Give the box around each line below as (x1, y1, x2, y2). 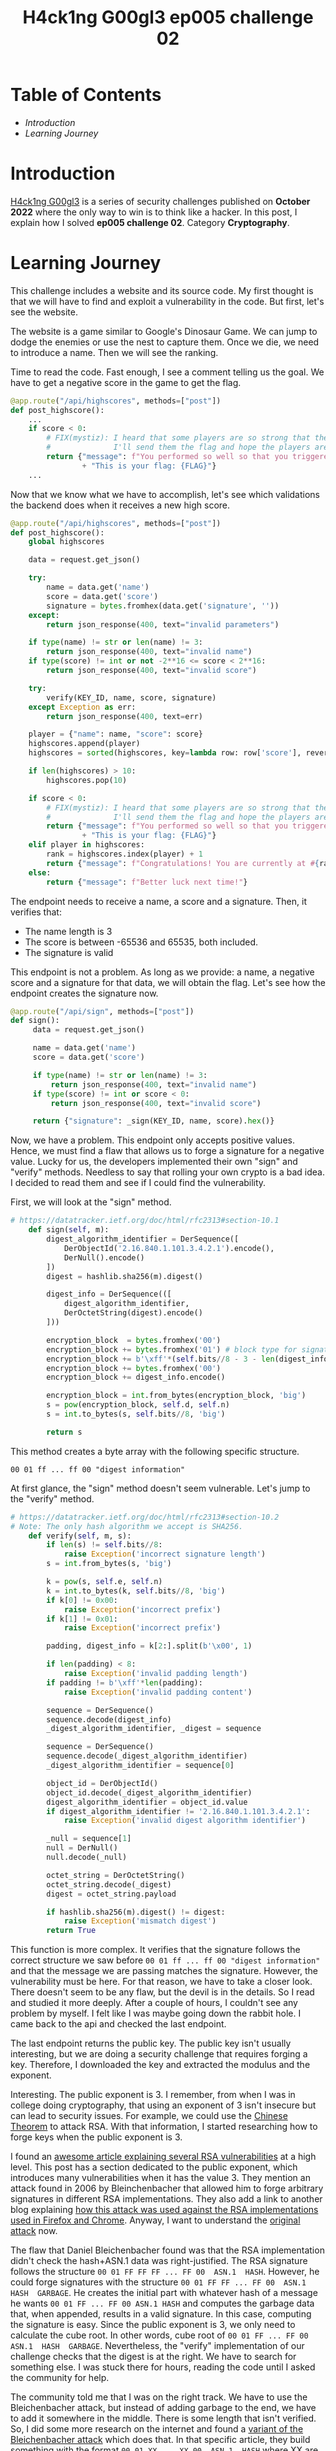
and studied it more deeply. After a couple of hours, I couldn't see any (10, 1997, 298, 2009)
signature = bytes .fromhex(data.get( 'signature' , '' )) (46, 601, 280, 611)
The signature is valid (24, 946, 114, 958)
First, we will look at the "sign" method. (10, 1196, 172, 1208)
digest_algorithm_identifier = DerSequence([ (46, 1234, 240, 1245)
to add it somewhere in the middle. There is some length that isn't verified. (10, 2412, 317, 2425)
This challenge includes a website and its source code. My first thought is (10, 284, 314, 296)
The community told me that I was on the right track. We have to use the (10, 2391, 308, 2403)
